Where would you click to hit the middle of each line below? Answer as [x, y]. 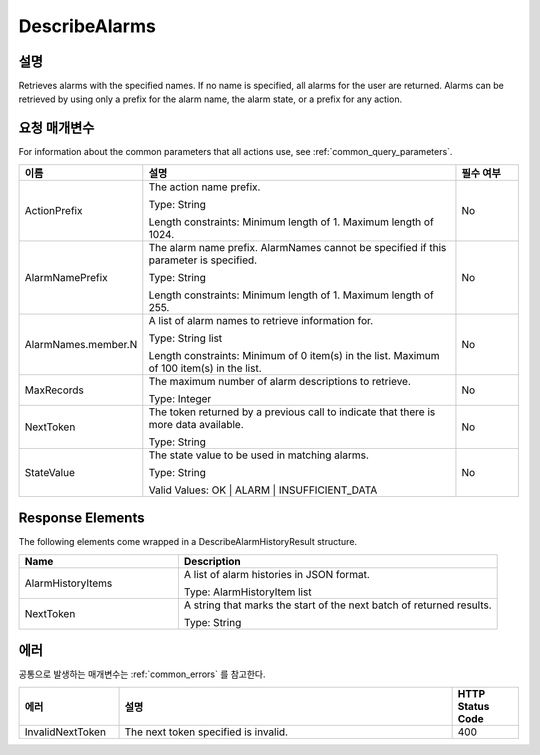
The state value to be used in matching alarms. [258, 455]
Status [473, 706]
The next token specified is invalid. [206, 732]
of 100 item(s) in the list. [205, 368]
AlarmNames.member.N [81, 344]
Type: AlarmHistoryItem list [247, 592]
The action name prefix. [204, 187]
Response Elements [81, 518]
